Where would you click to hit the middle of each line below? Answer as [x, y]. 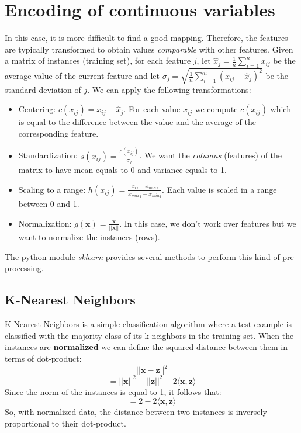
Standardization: [48, 155]
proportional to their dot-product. [65, 423]
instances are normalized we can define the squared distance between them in [146, 347]
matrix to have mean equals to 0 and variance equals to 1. [122, 170]
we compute [216, 109]
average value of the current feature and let [82, 76]
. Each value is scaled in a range [219, 189]
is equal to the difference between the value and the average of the [137, 122]
